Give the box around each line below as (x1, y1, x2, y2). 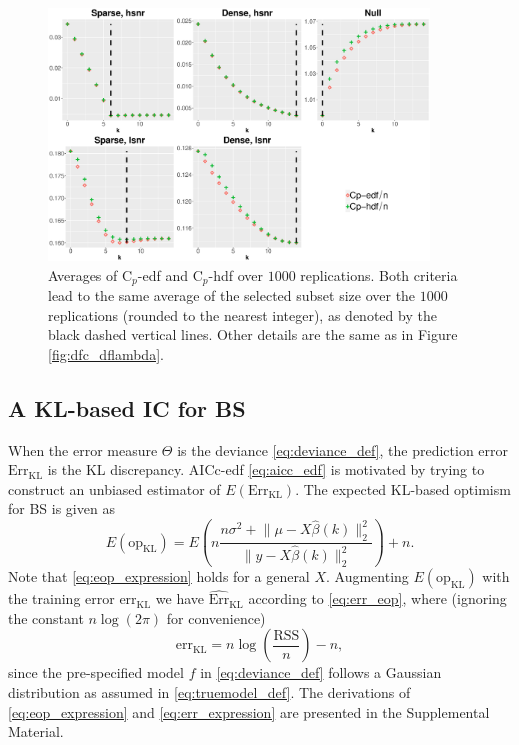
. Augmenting (326, 565, 409, 586)
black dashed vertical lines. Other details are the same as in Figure (48, 324, 458, 345)
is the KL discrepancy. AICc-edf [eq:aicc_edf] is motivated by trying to (47, 459, 485, 480)
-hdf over (208, 264, 263, 285)
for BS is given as (8, 498, 115, 519)
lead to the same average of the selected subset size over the (48, 285, 416, 306)
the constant (8, 607, 84, 628)
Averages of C (48, 264, 133, 285)
